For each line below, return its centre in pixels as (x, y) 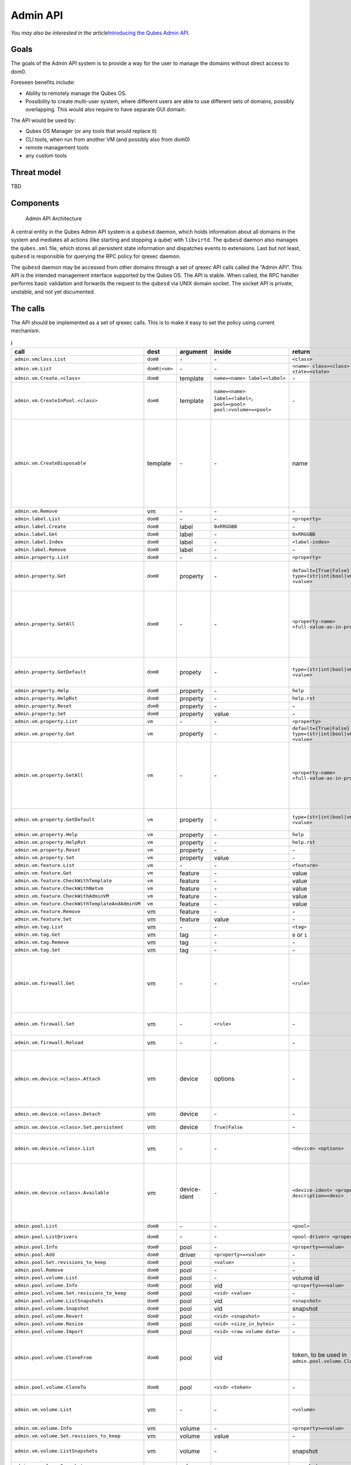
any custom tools (46, 156)
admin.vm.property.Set (45, 858)
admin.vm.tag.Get (37, 935)
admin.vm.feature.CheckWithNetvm (59, 889)
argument (193, 352)
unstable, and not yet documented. (53, 292)
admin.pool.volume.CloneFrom (53, 1357)
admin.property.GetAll (45, 624)
